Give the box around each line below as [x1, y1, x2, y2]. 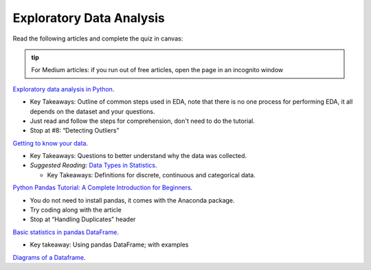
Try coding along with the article [30, 206, 122, 214]
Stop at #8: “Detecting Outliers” [30, 126, 120, 135]
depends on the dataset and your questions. [30, 107, 155, 115]
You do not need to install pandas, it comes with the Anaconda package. [30, 196, 235, 204]
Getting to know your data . [12, 139, 89, 147]
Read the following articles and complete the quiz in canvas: [12, 34, 183, 43]
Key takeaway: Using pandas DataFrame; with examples [30, 240, 189, 249]
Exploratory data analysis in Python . [12, 85, 115, 93]
